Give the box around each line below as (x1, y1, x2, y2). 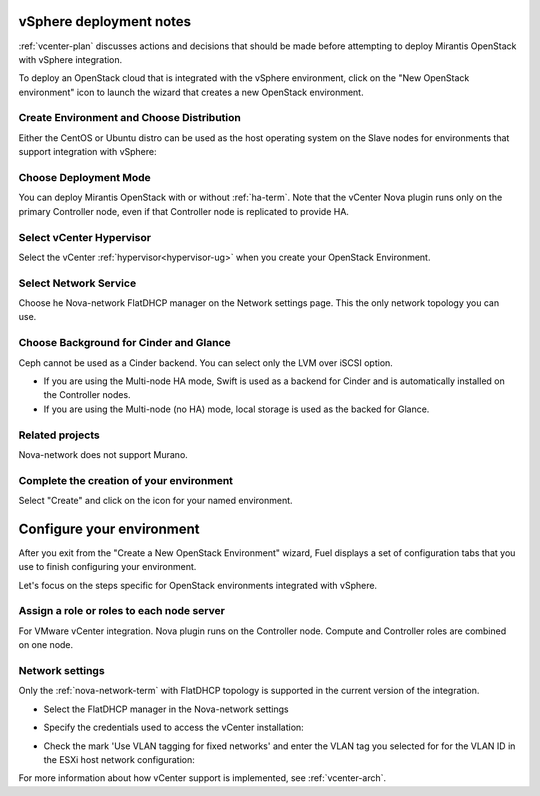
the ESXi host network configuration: (43, 753, 195, 765)
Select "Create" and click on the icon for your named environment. (18, 495, 294, 507)
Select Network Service (18, 276, 137, 290)
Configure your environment (18, 520, 200, 537)
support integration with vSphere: (18, 146, 157, 158)
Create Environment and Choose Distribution (18, 111, 242, 125)
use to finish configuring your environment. (18, 561, 197, 573)
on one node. (18, 639, 74, 651)
